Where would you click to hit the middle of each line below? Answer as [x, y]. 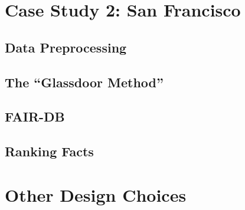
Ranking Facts [49, 151]
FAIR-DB [35, 117]
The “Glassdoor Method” [84, 82]
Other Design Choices [96, 194]
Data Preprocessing [66, 47]
